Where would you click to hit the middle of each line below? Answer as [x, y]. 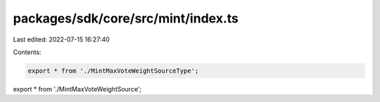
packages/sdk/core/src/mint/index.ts [126, 18]
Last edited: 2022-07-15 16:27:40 [62, 39]
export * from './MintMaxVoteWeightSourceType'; [113, 71]
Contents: [27, 52]
